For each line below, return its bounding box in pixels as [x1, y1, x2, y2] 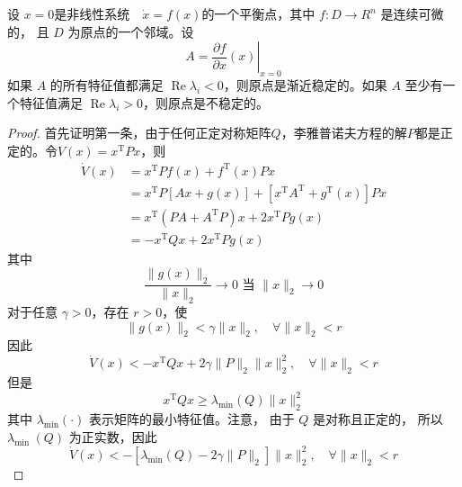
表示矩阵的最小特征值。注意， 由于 [89, 410, 295, 428]
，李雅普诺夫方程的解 [280, 123, 407, 142]
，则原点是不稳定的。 [142, 93, 269, 112]
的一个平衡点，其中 [201, 5, 315, 23]
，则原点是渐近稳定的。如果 [223, 75, 387, 94]
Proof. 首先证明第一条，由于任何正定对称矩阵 [7, 123, 271, 142]
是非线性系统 [54, 5, 130, 23]
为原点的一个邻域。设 [67, 22, 194, 41]
